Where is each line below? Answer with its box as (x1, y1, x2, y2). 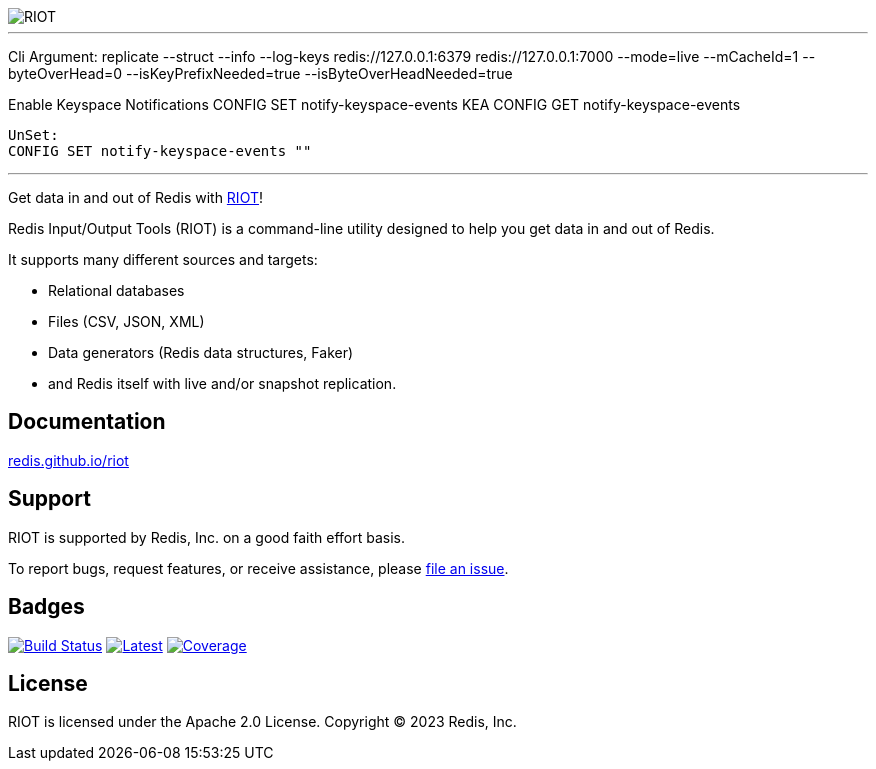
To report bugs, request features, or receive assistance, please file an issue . (8, 559, 509, 577)
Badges (8, 594, 85, 620)
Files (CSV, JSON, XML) (48, 313, 205, 330)
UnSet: (8, 127, 59, 143)
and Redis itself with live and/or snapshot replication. (48, 375, 397, 392)
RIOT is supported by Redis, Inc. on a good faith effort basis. (8, 528, 405, 546)
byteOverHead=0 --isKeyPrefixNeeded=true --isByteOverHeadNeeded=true (8, 65, 513, 82)
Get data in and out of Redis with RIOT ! (8, 189, 263, 206)
